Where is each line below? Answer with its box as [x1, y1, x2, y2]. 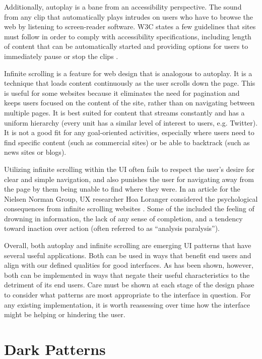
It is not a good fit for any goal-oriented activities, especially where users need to [4, 127, 254, 138]
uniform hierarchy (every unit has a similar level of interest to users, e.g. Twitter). [4, 117, 258, 128]
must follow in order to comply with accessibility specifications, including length [4, 31, 251, 41]
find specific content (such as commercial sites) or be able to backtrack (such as [4, 137, 250, 147]
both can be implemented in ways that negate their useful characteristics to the [4, 269, 250, 280]
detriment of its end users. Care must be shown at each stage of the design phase [4, 279, 254, 290]
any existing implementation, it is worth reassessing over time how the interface [4, 299, 250, 310]
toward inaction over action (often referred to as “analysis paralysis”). [4, 223, 220, 233]
